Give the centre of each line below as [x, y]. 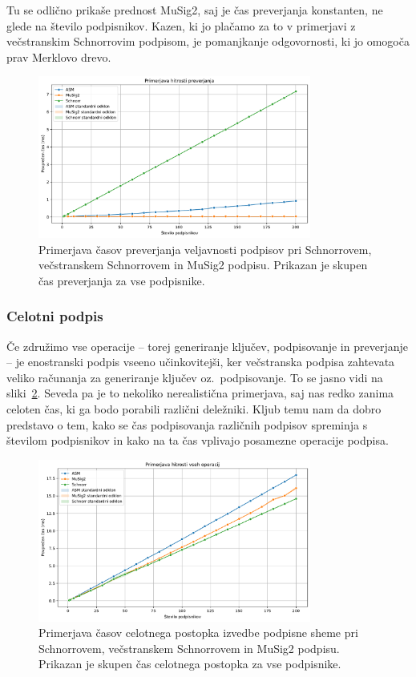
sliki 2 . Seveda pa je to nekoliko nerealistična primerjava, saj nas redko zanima [200, 393]
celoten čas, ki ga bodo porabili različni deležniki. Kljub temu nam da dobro [194, 409]
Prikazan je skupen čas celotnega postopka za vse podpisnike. [190, 664]
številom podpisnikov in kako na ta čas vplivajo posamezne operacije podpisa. [198, 440]
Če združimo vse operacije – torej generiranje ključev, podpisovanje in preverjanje [207, 346]
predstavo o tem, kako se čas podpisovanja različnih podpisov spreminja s [187, 424]
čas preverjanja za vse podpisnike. [122, 280]
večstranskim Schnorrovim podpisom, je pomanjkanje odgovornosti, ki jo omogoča [208, 41]
